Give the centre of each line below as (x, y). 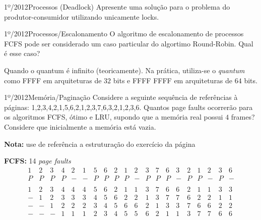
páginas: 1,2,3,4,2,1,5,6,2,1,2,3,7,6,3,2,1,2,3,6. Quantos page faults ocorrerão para (128, 107)
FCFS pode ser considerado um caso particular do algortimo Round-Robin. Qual (129, 43)
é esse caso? (22, 53)
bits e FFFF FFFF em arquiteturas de (173, 80)
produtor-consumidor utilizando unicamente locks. (82, 16)
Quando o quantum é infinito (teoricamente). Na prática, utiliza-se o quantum (124, 70)
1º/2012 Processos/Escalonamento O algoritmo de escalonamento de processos (124, 34)
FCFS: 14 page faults (38, 161)
